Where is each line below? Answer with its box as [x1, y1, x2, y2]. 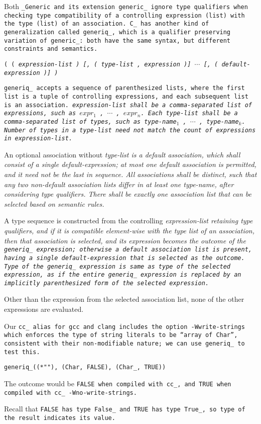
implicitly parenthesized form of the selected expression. [4, 279, 209, 287]
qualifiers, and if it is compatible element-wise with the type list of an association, [4, 225, 255, 235]
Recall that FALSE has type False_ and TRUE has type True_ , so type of [4, 403, 245, 414]
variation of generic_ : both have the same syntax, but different [4, 37, 231, 44]
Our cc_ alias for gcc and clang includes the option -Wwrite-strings [4, 320, 245, 331]
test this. [4, 348, 40, 356]
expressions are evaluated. [4, 304, 84, 314]
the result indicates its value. [4, 414, 115, 421]
